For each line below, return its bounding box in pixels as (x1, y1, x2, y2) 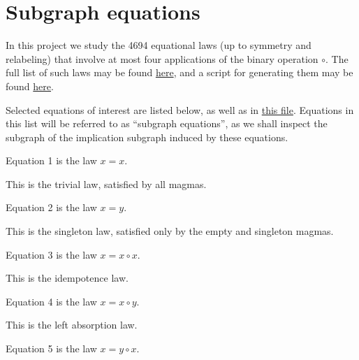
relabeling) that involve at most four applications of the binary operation (6, 51, 318, 66)
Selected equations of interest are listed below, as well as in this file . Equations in (6, 102, 354, 117)
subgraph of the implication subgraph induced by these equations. (6, 129, 288, 144)
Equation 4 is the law (6, 294, 97, 308)
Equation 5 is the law (6, 341, 97, 356)
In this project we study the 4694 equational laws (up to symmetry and (6, 38, 312, 52)
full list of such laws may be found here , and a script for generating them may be (6, 65, 353, 80)
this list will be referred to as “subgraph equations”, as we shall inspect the (6, 116, 328, 131)
